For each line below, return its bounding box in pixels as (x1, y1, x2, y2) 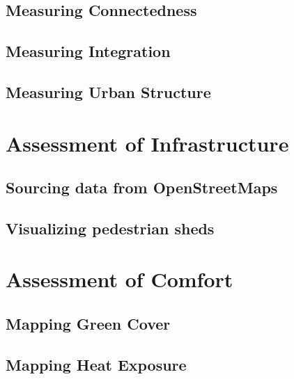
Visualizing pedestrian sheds (6, 217, 215, 239)
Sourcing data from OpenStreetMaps (6, 177, 278, 198)
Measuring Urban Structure (6, 81, 211, 102)
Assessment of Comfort (6, 265, 233, 293)
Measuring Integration (6, 40, 171, 62)
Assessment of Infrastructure (6, 129, 289, 157)
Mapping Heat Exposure (6, 353, 187, 375)
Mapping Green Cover (6, 313, 171, 334)
